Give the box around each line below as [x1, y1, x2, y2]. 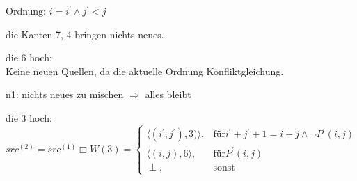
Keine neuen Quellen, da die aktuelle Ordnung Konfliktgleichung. [6, 63, 284, 78]
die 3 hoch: [6, 110, 52, 125]
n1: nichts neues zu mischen [6, 87, 124, 102]
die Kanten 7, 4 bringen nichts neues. [6, 26, 164, 41]
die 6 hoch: [6, 50, 52, 65]
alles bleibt [145, 87, 191, 102]
